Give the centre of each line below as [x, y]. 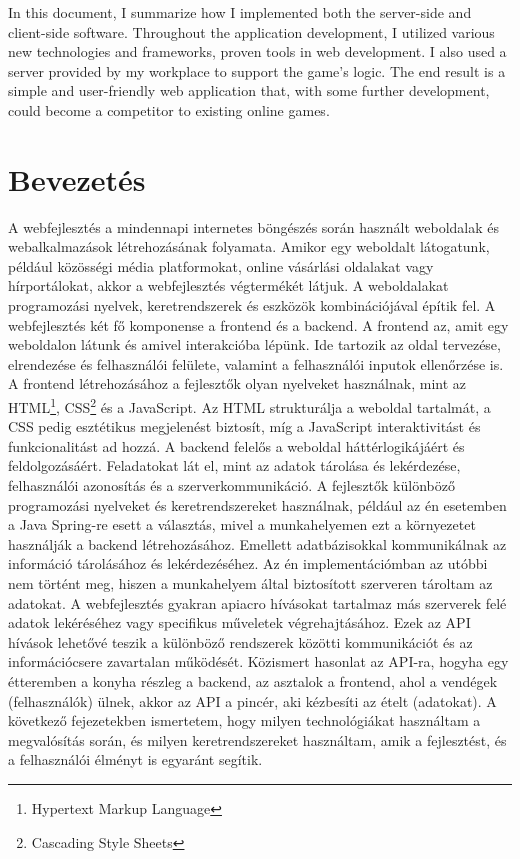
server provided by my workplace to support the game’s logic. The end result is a [257, 70]
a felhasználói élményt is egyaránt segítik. [135, 759]
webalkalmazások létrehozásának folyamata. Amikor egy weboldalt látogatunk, [249, 246]
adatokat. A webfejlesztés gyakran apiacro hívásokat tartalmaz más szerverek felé [257, 602]
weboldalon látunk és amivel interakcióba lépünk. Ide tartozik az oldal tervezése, [254, 344]
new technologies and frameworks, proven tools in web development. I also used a [257, 51]
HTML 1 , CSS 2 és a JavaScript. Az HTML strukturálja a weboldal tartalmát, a [249, 405]
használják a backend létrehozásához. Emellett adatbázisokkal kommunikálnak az [257, 543]
